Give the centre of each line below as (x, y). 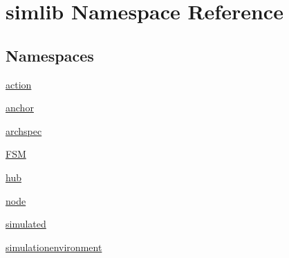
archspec (24, 130)
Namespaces (50, 55)
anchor (20, 108)
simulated (26, 224)
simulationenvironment (54, 247)
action (19, 84)
